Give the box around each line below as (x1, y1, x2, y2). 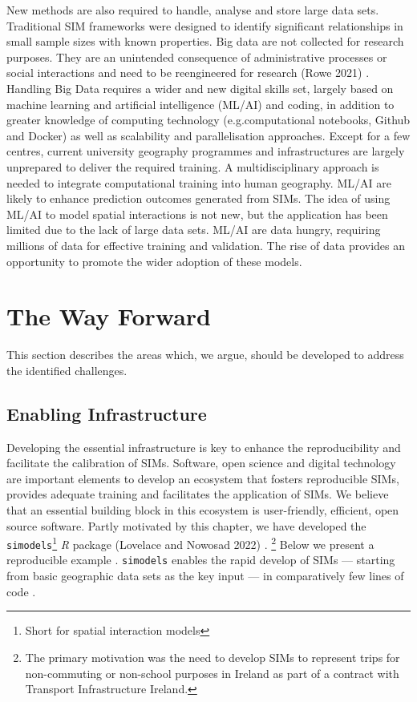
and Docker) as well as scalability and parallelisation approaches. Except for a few (6, 127, 411, 143)
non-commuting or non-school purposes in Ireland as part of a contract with (25, 664, 399, 681)
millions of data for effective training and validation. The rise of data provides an (6, 236, 406, 253)
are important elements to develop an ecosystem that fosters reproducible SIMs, (6, 470, 399, 486)
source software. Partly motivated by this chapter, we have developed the (6, 517, 366, 534)
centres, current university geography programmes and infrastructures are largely (6, 143, 405, 159)
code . (6, 583, 36, 599)
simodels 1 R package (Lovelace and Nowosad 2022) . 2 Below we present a (6, 534, 374, 552)
